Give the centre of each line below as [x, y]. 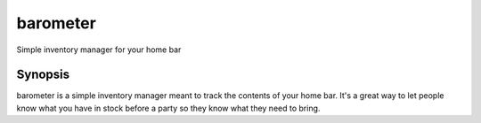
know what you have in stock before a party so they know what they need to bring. [168, 108]
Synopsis [43, 75]
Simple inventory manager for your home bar [99, 50]
